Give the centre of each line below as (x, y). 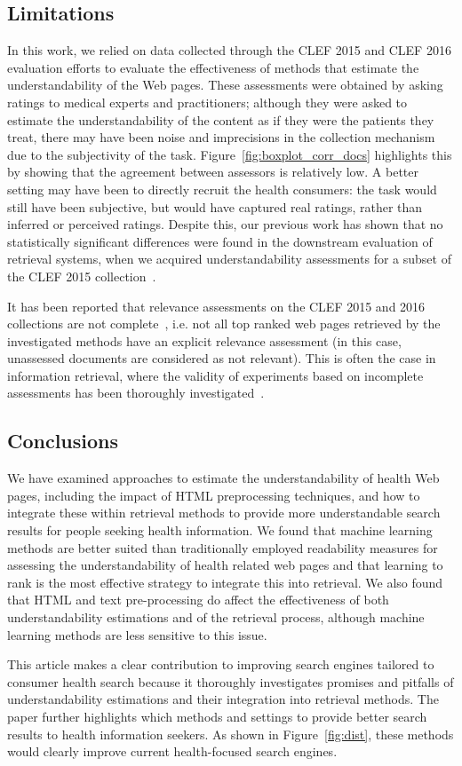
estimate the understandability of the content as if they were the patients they (221, 119)
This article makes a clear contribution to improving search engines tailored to (221, 664)
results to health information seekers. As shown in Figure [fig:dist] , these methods (231, 734)
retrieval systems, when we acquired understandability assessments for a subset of (229, 259)
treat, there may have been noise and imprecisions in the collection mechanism (221, 137)
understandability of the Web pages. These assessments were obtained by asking (225, 85)
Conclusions (63, 441)
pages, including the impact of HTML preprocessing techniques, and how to (214, 495)
